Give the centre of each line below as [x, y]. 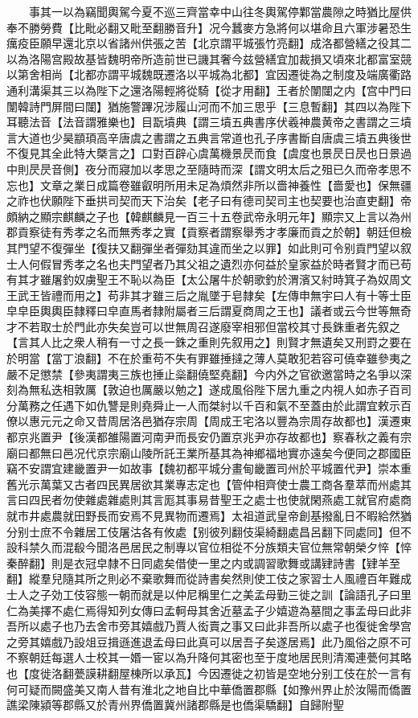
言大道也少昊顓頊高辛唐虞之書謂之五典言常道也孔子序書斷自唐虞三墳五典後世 [209, 137]
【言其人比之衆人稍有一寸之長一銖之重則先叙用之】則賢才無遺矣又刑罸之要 [203, 342]
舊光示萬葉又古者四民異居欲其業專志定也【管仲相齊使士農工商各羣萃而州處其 [209, 484]
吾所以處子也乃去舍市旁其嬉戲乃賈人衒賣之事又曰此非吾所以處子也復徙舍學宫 [209, 626]
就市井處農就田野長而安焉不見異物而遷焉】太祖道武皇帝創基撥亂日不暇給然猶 [209, 515]
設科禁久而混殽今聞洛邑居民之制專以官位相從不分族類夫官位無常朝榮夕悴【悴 [209, 547]
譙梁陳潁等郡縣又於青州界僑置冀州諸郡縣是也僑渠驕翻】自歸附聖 [175, 705]
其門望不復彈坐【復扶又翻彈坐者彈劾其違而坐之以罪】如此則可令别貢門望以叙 [209, 247]
